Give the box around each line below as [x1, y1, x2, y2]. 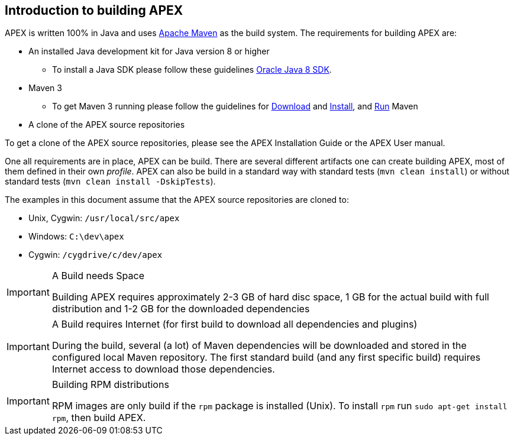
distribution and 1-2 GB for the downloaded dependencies [51, 303, 310, 315]
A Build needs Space [51, 270, 145, 282]
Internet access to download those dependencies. [51, 363, 275, 376]
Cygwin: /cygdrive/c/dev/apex [28, 250, 163, 260]
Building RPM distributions [51, 378, 169, 391]
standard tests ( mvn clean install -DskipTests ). [5, 176, 216, 187]
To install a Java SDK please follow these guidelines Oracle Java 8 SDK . [52, 64, 332, 75]
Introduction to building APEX [5, 3, 183, 18]
